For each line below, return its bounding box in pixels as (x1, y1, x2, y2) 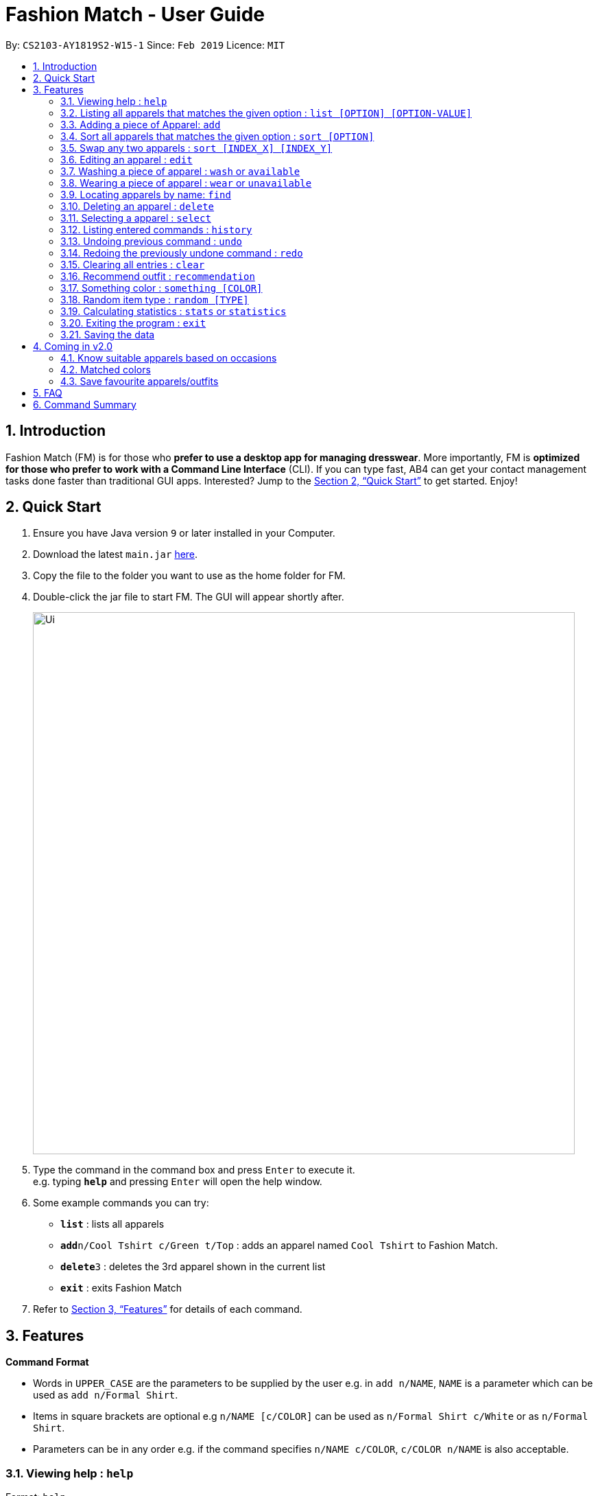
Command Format (5, 1356, 89, 1368)
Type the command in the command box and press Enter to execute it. (33, 1164, 355, 1176)
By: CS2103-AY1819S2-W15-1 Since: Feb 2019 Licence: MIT (5, 38, 285, 51)
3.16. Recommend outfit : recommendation (60, 270, 255, 282)
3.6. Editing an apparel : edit (60, 153, 193, 165)
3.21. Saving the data (60, 328, 155, 340)
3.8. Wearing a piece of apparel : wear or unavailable (60, 176, 312, 189)
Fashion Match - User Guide (5, 3, 265, 26)
